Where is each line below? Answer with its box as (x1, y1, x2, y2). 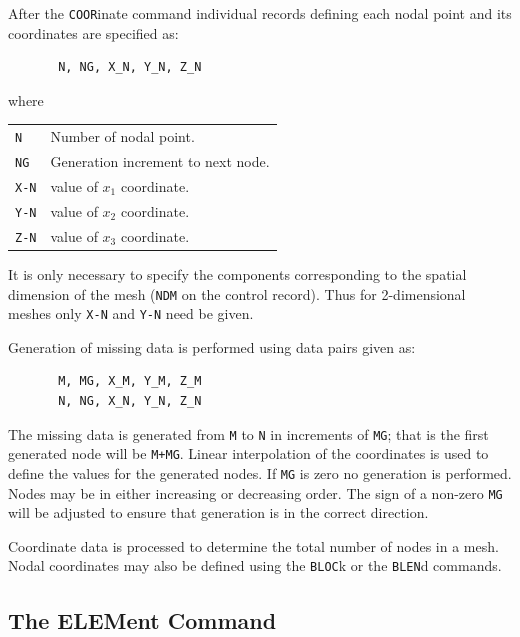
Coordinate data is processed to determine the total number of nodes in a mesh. (8, 535, 499, 556)
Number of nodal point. (50, 126, 195, 147)
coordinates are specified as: (8, 22, 179, 43)
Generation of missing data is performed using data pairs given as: (8, 336, 416, 357)
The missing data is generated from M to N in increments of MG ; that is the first (8, 423, 489, 444)
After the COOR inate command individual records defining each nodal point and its (8, 3, 512, 23)
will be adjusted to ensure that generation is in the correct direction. (8, 502, 429, 523)
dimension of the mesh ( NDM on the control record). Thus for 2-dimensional (8, 283, 466, 304)
